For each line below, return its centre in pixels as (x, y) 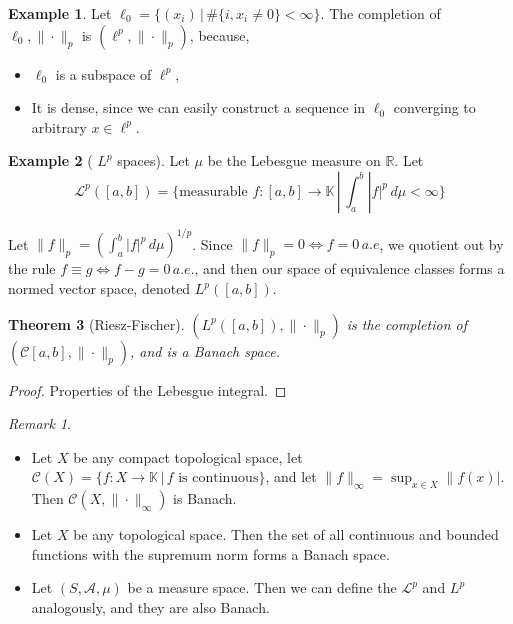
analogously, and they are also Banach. (150, 607)
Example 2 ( (50, 160)
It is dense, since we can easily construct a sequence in (198, 107)
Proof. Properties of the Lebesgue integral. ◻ (147, 389)
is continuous (218, 478)
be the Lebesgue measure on (294, 160)
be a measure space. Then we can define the (262, 587)
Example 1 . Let (60, 13)
